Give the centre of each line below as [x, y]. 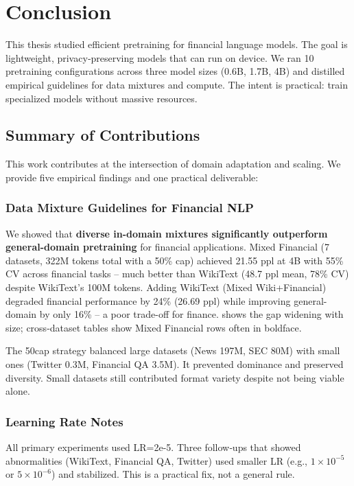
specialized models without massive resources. [102, 98]
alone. [18, 391]
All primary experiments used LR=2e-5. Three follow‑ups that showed [153, 447]
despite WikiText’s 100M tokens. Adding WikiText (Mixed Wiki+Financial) [166, 287]
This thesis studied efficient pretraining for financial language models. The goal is [177, 44]
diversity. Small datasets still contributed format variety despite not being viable [175, 377]
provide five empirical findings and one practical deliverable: [132, 177]
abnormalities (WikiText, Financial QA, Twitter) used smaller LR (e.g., [157, 460]
